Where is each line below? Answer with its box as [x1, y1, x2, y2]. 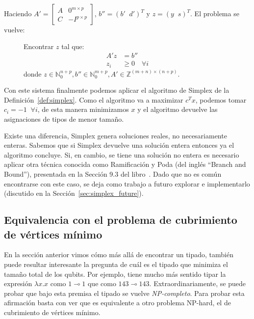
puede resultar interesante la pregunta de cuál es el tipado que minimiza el [4, 259, 228, 269]
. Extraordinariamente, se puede [149, 278, 246, 289]
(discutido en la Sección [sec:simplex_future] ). [4, 188, 144, 198]
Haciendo [4, 8, 32, 18]
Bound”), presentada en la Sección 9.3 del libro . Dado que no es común [4, 169, 222, 179]
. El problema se [190, 8, 239, 18]
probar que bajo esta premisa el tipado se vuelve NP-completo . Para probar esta [4, 288, 245, 298]
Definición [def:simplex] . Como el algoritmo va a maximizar [4, 94, 183, 105]
